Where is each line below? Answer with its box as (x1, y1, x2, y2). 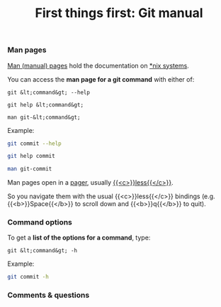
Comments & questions (7, 290, 90, 300)
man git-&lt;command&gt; (7, 114, 81, 121)
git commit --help (7, 140, 62, 147)
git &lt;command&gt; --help (7, 89, 91, 96)
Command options (7, 217, 73, 227)
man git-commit (7, 166, 52, 173)
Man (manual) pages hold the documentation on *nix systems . (7, 61, 189, 70)
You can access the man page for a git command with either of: (7, 75, 195, 83)
